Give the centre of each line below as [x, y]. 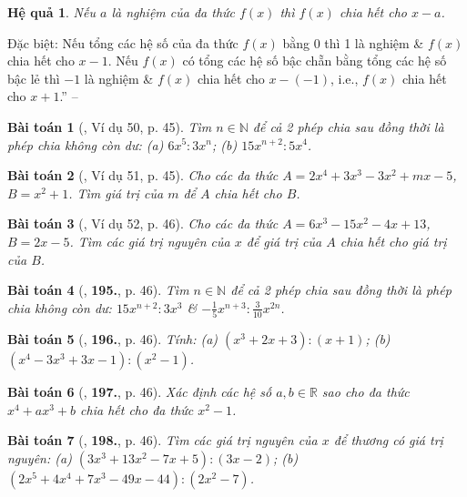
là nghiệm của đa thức [173, 12]
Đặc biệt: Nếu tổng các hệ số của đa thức [123, 42]
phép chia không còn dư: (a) [86, 144]
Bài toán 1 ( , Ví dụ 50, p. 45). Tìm [110, 126]
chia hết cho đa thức [137, 409]
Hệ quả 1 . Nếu [51, 12]
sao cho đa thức [365, 392]
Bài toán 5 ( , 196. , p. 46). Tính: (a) [113, 339]
